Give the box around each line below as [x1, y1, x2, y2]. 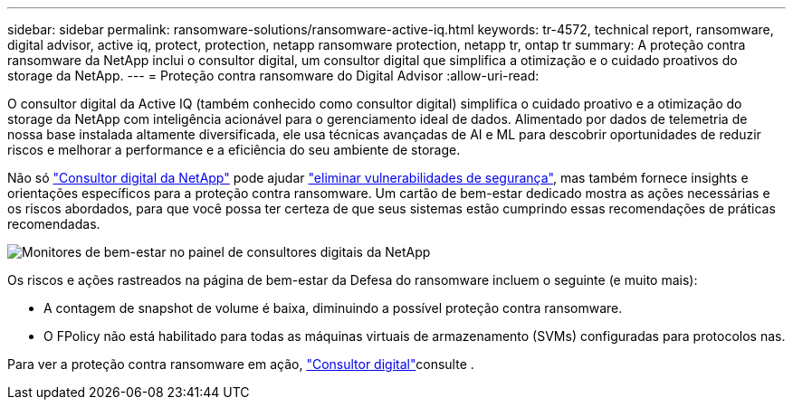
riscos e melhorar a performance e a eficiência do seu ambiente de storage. [7, 142, 461, 157]
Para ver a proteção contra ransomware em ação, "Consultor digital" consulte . [7, 356, 474, 372]
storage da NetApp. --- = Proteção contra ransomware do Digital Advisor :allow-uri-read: [7, 68, 540, 83]
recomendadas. [7, 216, 100, 232]
